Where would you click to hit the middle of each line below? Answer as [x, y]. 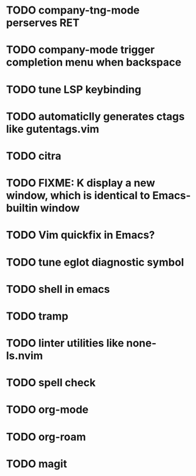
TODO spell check [51, 383]
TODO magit [37, 464]
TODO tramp [37, 316]
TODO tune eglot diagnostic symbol [95, 262]
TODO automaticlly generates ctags [95, 116]
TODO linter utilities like [65, 343]
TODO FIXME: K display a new [81, 183]
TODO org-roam [46, 437]
